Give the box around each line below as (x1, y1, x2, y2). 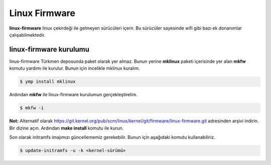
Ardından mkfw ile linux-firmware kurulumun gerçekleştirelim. (9, 92, 138, 98)
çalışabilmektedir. (9, 32, 46, 38)
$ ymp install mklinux (20, 79, 76, 85)
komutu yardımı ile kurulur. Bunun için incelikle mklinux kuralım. (9, 65, 140, 71)
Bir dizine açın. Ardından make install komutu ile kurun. (9, 125, 124, 131)
